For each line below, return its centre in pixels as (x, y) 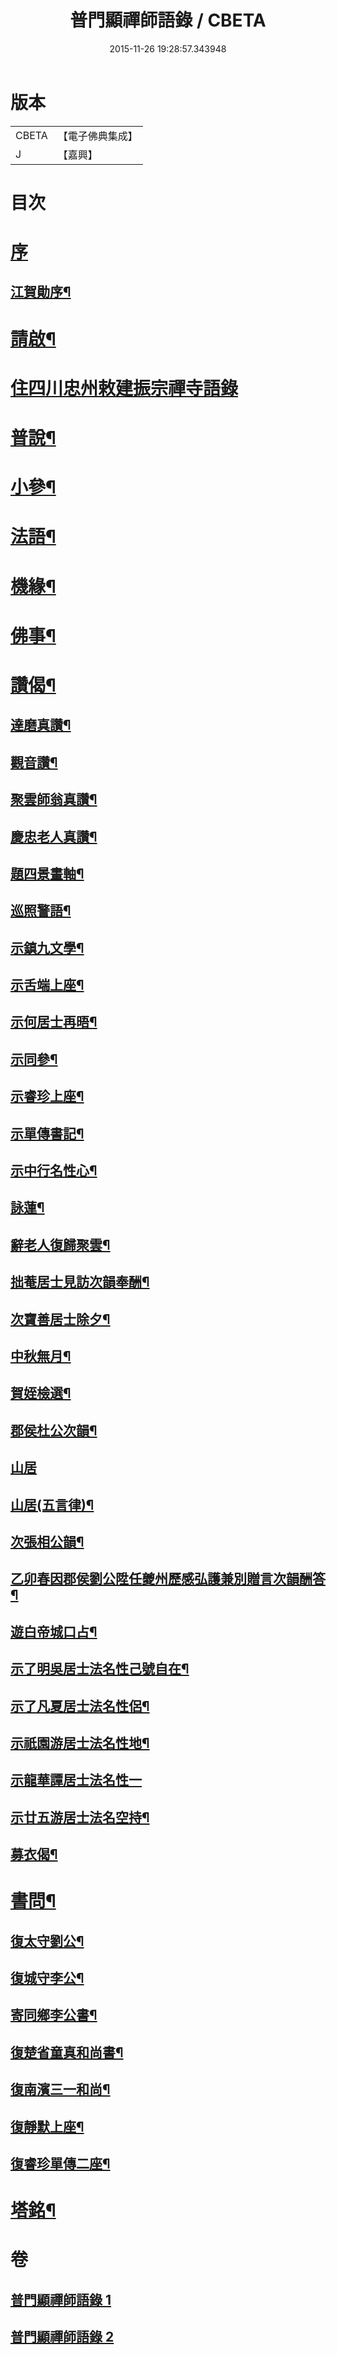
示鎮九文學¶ (47, 947)
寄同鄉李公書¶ (54, 2015)
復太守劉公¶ (47, 1941)
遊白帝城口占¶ (54, 1631)
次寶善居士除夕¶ (60, 1319)
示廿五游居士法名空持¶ (80, 1817)
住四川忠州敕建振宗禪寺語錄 (124, 388)
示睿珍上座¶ (47, 1096)
